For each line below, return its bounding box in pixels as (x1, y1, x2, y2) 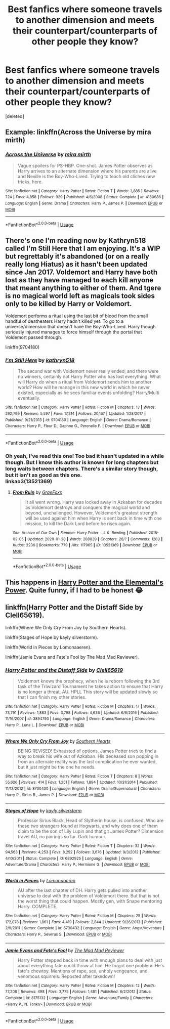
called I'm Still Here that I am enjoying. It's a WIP (5, 244, 160, 252)
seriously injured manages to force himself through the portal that (5, 329, 143, 335)
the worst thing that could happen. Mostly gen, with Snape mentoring (17, 898, 162, 904)
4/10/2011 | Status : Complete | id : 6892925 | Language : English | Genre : (5, 856, 133, 861)
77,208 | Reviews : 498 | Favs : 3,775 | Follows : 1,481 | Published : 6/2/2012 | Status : (5, 989, 152, 995)
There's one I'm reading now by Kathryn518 (5, 236, 146, 245)
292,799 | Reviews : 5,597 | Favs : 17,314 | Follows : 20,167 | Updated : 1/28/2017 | (5, 411, 146, 416)
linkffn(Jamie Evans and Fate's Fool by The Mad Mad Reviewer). (5, 654, 139, 660)
